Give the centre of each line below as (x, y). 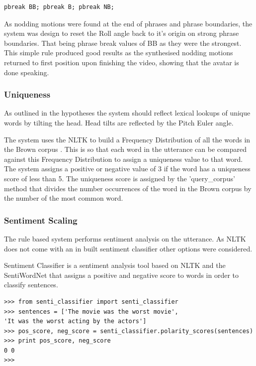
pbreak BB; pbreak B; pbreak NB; (59, 7)
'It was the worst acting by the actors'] (75, 321)
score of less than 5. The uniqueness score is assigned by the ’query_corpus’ (120, 178)
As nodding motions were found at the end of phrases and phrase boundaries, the (128, 23)
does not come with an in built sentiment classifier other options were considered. (128, 248)
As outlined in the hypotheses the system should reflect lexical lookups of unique (127, 113)
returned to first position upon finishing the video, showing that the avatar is (122, 62)
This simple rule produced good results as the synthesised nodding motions (119, 53)
